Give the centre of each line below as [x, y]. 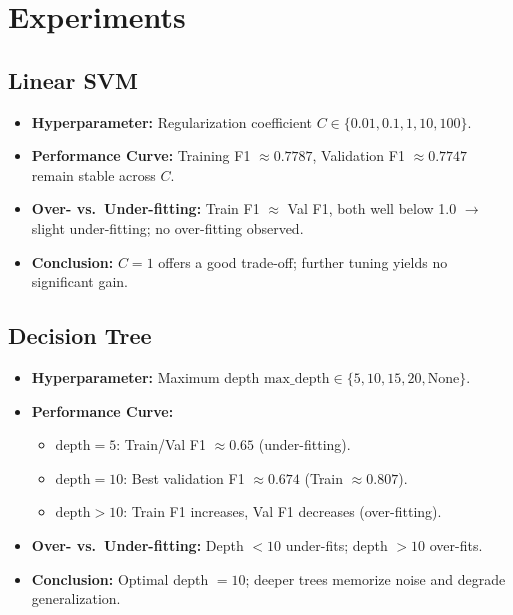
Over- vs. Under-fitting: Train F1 [145, 208]
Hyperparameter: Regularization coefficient [171, 121]
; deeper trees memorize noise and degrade [375, 578]
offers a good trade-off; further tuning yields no [303, 261]
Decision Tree [80, 335]
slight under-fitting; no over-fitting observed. [167, 227]
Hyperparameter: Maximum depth [145, 376]
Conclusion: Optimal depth [120, 578]
